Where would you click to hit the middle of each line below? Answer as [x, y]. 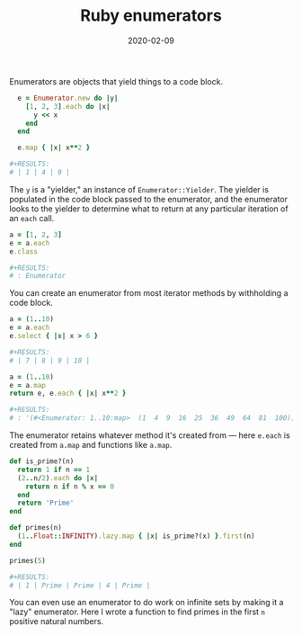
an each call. [32, 218]
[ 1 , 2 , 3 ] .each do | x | [68, 106]
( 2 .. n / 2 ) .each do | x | [58, 478]
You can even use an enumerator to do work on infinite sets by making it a [147, 603]
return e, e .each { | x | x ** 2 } [68, 394]
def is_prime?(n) [42, 461]
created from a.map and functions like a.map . [91, 445]
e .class [24, 251]
